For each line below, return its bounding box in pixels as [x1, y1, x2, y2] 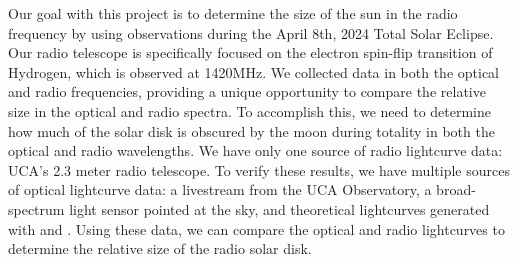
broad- [436, 179, 476, 200]
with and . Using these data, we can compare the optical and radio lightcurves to [8, 218, 505, 239]
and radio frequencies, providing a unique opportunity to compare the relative [8, 81, 486, 102]
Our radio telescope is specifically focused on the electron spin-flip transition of [8, 42, 493, 63]
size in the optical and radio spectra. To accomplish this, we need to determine [8, 100, 491, 121]
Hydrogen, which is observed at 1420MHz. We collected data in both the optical [8, 61, 500, 82]
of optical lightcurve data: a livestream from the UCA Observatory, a [8, 179, 432, 200]
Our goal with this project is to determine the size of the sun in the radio [8, 3, 458, 23]
